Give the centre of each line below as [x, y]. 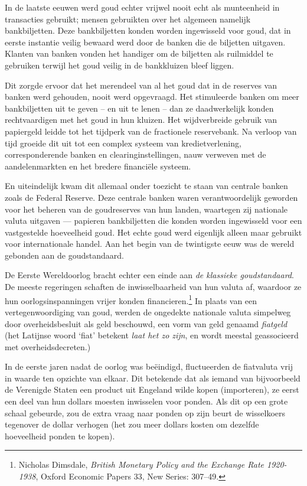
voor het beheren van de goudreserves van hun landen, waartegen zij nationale [146, 209]
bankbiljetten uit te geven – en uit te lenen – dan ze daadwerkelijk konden [139, 108]
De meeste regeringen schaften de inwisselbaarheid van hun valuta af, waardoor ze [153, 287]
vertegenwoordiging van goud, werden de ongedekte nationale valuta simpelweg [148, 312]
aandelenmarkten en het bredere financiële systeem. [98, 166]
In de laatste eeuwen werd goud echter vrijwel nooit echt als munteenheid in [142, 7]
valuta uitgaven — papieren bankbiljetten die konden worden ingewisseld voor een [153, 221]
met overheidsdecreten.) [48, 346]
